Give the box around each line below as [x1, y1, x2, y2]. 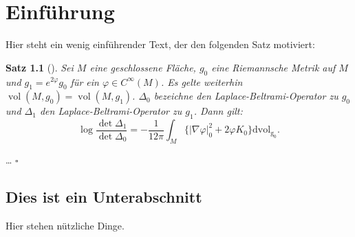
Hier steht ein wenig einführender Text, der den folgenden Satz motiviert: [6, 37, 315, 52]
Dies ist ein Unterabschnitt [6, 185, 202, 207]
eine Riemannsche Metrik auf [211, 60, 336, 74]
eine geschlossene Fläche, [89, 60, 196, 74]
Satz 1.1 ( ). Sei [6, 60, 74, 74]
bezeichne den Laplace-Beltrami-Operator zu [153, 89, 338, 103]
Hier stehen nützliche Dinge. [6, 218, 125, 232]
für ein [70, 74, 99, 89]
